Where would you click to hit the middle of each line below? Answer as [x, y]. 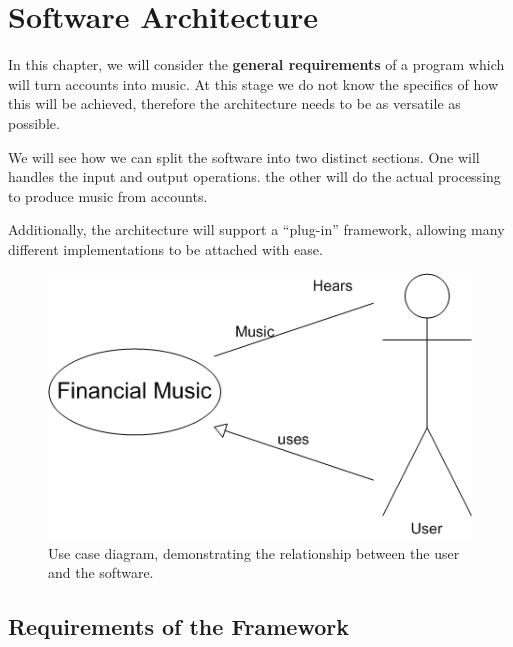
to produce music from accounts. [108, 195]
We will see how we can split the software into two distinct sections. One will [244, 156]
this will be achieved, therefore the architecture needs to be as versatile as [234, 103]
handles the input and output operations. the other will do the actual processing [254, 176]
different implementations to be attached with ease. [165, 248]
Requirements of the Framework [178, 626]
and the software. [101, 572]
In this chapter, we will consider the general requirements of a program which [256, 64]
